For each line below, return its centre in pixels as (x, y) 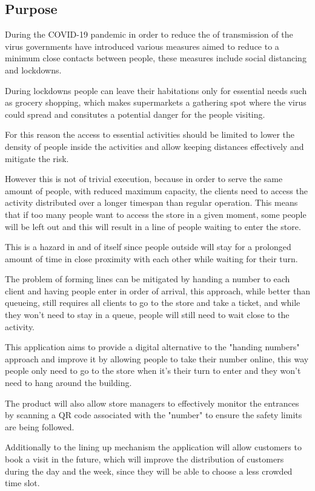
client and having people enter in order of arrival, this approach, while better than (158, 290)
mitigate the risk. (37, 158)
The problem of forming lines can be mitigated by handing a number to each (148, 279)
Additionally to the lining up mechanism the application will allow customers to (153, 447)
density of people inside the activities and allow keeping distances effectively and (154, 146)
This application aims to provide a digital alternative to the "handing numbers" (152, 347)
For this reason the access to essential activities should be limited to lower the (150, 134)
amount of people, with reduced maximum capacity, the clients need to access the (156, 190)
